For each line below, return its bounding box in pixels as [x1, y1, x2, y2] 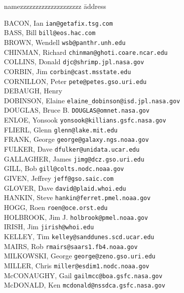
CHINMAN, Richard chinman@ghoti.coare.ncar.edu [4, 46, 168, 57]
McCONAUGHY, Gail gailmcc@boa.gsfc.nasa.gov [4, 270, 163, 280]
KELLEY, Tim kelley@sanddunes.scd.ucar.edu [4, 231, 154, 241]
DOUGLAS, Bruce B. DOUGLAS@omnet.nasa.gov [4, 105, 149, 115]
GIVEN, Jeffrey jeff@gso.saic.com [4, 173, 114, 183]
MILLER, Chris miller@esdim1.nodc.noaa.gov [4, 260, 149, 270]
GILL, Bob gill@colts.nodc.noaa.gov [4, 163, 124, 173]
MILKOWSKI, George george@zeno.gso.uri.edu [4, 251, 155, 261]
